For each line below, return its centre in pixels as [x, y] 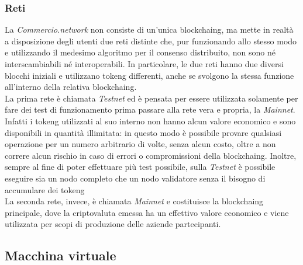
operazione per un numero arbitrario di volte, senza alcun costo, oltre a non [140, 144]
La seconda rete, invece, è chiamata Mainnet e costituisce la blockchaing [134, 201]
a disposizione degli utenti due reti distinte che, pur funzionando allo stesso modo [151, 41]
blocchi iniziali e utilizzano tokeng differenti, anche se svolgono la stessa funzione [149, 75]
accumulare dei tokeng [45, 189]
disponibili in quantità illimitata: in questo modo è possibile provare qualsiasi [143, 132]
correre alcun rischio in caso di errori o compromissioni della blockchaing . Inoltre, [151, 155]
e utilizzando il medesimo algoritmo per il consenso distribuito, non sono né [140, 52]
